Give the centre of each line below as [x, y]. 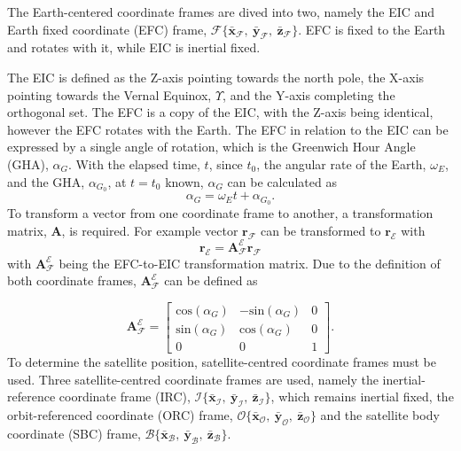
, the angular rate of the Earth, [341, 163]
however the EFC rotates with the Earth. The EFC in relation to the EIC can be [228, 129]
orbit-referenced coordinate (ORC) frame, [120, 415]
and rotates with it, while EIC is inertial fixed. [134, 47]
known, [184, 181]
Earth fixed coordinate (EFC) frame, [107, 29]
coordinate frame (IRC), [125, 397]
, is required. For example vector [150, 230]
